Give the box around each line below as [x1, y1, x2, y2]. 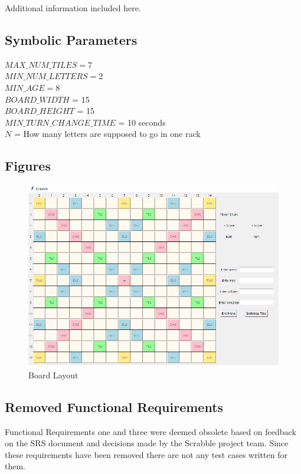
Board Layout [28, 368, 78, 381]
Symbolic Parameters [5, 30, 138, 48]
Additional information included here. [5, 2, 141, 14]
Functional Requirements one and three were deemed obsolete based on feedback [5, 425, 296, 437]
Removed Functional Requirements [5, 397, 224, 416]
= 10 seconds [118, 116, 166, 128]
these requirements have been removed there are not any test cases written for [5, 448, 287, 460]
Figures [5, 156, 51, 175]
